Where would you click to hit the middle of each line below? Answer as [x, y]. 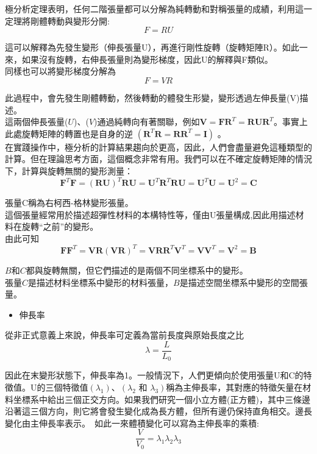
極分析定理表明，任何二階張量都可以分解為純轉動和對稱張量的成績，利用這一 [158, 9]
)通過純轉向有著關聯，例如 [147, 122]
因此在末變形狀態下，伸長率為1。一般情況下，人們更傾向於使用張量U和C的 [154, 375]
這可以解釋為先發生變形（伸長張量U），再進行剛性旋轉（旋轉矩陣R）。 [144, 47]
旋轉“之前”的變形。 [60, 226]
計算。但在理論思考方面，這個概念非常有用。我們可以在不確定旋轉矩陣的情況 [158, 159]
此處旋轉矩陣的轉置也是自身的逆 [69, 133]
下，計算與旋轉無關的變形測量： [69, 170]
